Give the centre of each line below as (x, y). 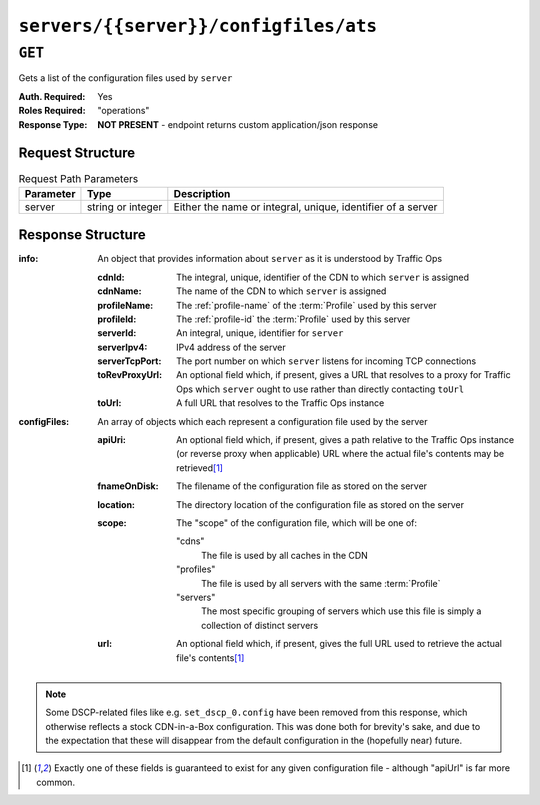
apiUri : (112, 440)
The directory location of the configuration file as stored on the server (320, 504)
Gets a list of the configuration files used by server (125, 78)
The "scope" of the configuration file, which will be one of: (297, 523)
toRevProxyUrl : (130, 375)
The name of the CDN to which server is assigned (281, 291)
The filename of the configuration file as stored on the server (302, 486)
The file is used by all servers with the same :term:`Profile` (321, 583)
